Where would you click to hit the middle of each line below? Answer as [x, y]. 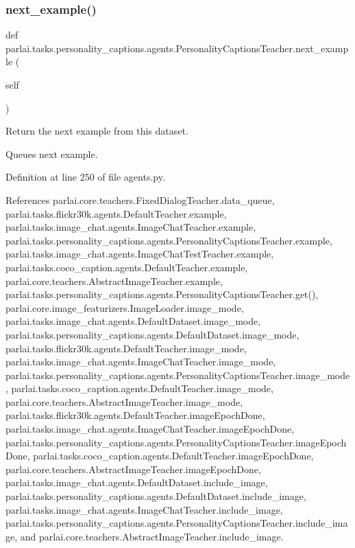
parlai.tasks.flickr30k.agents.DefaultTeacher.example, [116, 213]
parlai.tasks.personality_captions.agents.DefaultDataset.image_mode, [152, 334]
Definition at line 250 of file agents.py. [85, 177]
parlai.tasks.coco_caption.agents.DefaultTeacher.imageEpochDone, [173, 456]
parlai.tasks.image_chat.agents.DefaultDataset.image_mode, [133, 321]
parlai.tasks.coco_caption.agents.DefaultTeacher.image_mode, [142, 388]
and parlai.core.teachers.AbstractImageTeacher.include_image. [152, 536]
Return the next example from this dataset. [97, 131]
